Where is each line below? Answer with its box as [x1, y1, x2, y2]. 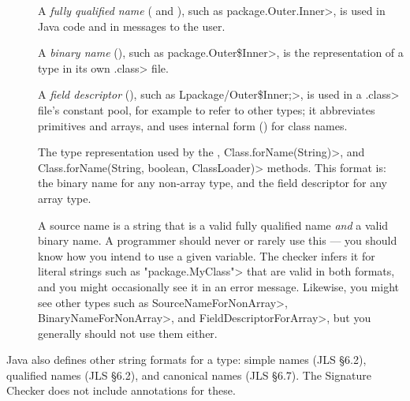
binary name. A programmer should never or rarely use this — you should [38, 232, 397, 249]
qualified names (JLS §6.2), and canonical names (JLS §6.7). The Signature [6, 366, 371, 383]
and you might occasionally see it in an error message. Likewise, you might [38, 278, 399, 294]
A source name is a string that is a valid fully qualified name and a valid [38, 216, 389, 233]
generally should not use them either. [38, 324, 218, 341]
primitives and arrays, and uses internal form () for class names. [38, 117, 348, 133]
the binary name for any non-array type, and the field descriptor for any [38, 174, 387, 191]
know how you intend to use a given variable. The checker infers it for [38, 247, 375, 264]
